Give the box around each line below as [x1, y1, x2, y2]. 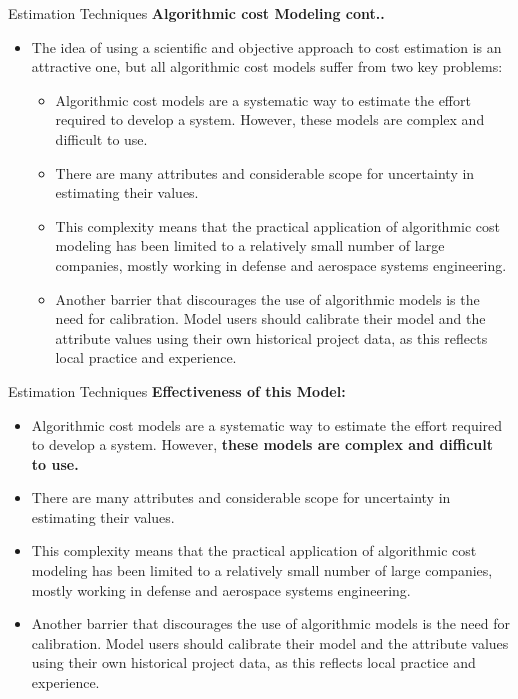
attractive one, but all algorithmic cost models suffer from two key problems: [31, 56, 503, 77]
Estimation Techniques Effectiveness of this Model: [8, 380, 346, 401]
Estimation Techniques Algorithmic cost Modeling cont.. [8, 3, 385, 23]
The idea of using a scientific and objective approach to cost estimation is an [31, 36, 502, 57]
